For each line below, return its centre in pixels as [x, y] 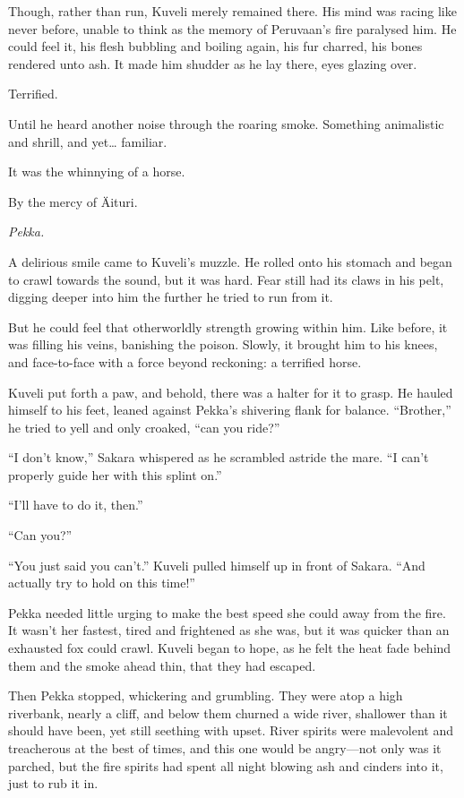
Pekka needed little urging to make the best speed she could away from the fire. [227, 612]
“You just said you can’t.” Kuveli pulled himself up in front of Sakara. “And [217, 565]
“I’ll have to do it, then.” [76, 505]
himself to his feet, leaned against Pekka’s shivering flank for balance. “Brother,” [230, 410]
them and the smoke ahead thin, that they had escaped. [162, 665]
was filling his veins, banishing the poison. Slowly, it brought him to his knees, [223, 344]
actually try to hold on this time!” [102, 583]
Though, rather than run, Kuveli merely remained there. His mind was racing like [232, 11]
